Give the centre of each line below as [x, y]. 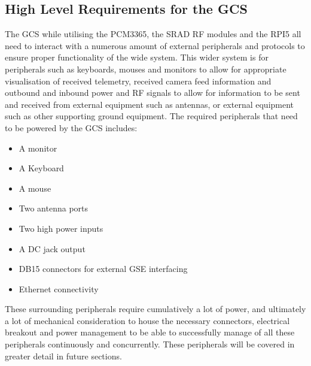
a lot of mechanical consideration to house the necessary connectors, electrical [147, 320]
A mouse [35, 188]
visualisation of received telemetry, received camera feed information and [138, 81]
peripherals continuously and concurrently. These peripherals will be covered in [150, 344]
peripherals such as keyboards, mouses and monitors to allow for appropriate [146, 69]
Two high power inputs [61, 228]
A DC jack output [52, 248]
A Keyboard [41, 168]
